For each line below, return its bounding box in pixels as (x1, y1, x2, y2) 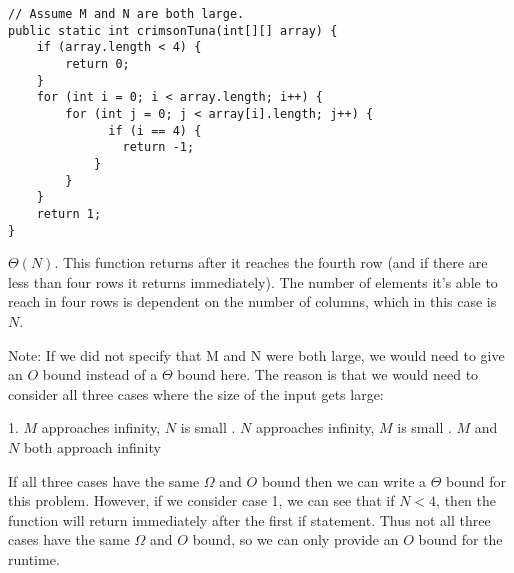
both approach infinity (23, 436, 161, 457)
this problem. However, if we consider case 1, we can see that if (8, 490, 395, 511)
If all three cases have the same (8, 470, 200, 491)
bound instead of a (42, 364, 158, 385)
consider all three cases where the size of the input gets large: (8, 383, 384, 404)
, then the (436, 490, 496, 511)
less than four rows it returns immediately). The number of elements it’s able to (8, 271, 498, 292)
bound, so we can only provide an (192, 529, 399, 550)
